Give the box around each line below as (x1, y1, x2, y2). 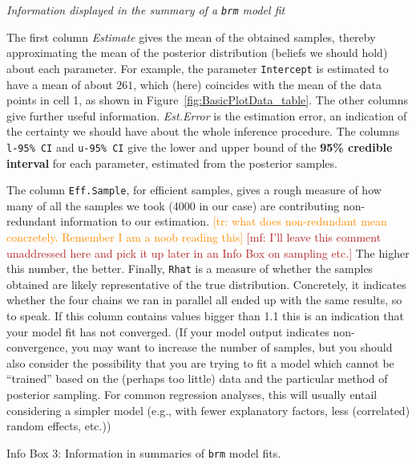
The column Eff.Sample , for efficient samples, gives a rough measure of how (6, 181, 382, 198)
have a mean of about (6, 75, 113, 92)
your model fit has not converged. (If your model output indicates (6, 323, 329, 340)
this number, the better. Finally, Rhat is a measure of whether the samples (6, 260, 374, 277)
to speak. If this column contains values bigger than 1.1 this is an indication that (6, 307, 404, 324)
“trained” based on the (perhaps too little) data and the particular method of (6, 370, 388, 387)
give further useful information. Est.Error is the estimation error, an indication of (6, 107, 407, 124)
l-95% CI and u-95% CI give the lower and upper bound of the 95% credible (6, 138, 393, 155)
